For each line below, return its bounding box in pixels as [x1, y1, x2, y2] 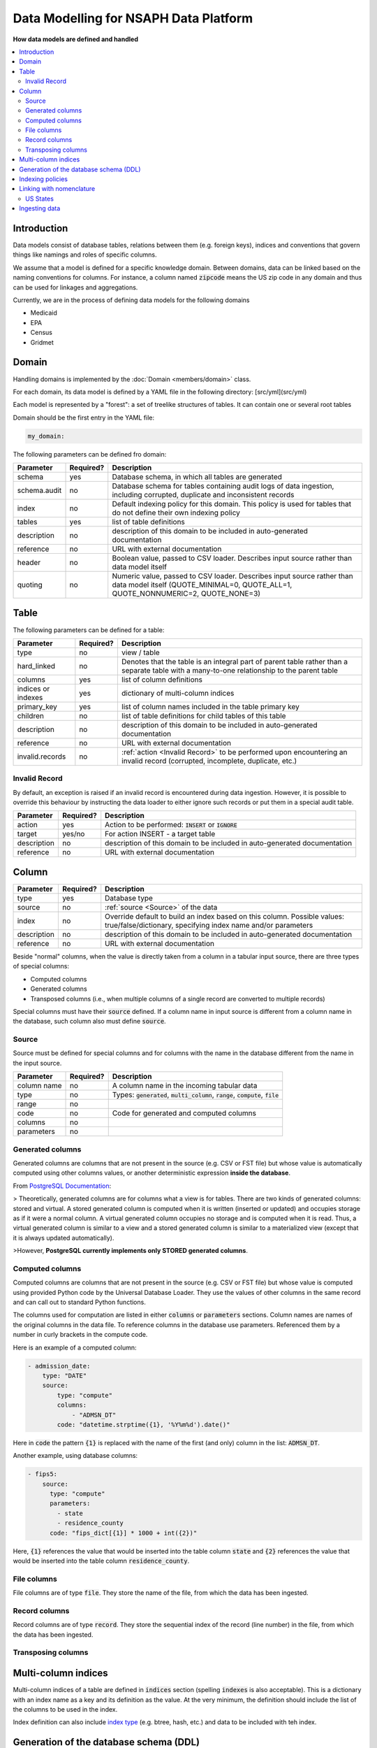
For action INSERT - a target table [105, 829, 216, 839]
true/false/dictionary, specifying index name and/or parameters [105, 920, 313, 930]
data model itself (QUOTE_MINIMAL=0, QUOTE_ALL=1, [112, 580, 293, 590]
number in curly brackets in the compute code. [13, 1331, 148, 1339]
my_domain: [27, 432, 65, 440]
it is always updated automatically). [13, 1233, 114, 1242]
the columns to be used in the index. [13, 1705, 118, 1713]
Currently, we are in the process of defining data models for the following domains [13, 296, 250, 304]
